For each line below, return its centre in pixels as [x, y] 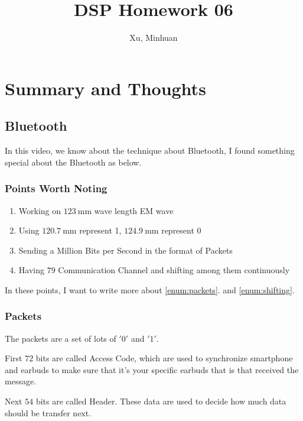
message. [21, 381]
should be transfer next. [48, 412]
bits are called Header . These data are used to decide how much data [161, 401]
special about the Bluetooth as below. [73, 162]
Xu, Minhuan [154, 38]
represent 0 [181, 230]
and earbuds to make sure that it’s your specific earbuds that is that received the [152, 369]
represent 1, [100, 230]
